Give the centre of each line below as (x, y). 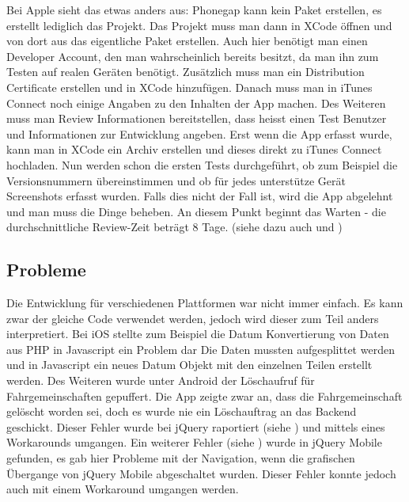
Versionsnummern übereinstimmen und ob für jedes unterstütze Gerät (176, 180)
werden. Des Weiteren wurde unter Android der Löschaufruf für (161, 380)
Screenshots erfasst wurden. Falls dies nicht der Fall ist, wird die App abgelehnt (200, 196)
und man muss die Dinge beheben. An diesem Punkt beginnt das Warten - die (196, 211)
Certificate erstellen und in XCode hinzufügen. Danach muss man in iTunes (189, 87)
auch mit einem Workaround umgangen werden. (123, 489)
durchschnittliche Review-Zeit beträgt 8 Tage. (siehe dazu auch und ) (174, 227)
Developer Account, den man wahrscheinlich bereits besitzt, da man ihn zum (193, 56)
